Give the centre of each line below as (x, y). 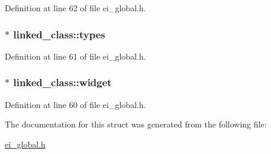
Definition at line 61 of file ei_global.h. (75, 56)
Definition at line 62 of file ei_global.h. (75, 8)
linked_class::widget (62, 82)
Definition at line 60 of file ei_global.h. (75, 104)
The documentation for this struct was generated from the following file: (136, 124)
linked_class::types (59, 34)
